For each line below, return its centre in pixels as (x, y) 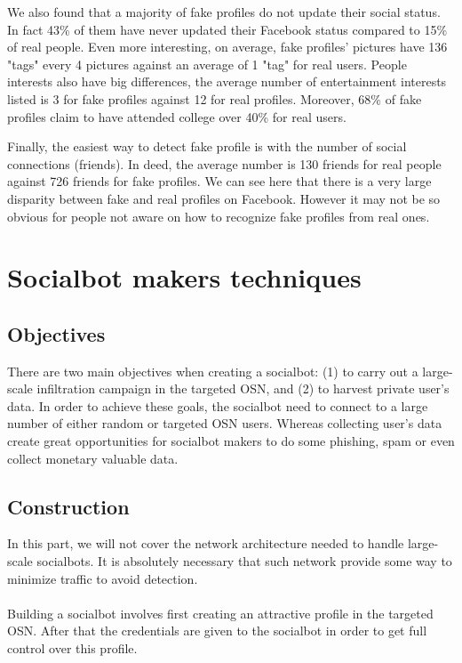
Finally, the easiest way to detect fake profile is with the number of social (207, 146)
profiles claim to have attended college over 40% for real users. (177, 116)
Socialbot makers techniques (184, 277)
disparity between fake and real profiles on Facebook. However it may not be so (224, 198)
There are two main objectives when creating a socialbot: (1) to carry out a (213, 371)
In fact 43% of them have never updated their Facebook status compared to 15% (227, 29)
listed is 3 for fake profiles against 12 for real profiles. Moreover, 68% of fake (215, 98)
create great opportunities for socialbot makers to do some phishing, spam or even (231, 441)
